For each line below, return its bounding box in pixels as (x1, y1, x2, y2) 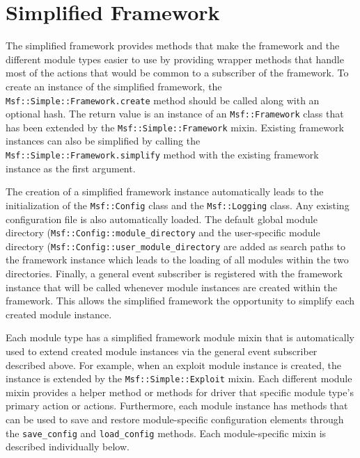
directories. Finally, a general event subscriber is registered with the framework (6, 266, 343, 281)
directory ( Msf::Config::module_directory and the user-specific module (6, 225, 320, 240)
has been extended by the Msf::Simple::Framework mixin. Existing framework (6, 120, 344, 134)
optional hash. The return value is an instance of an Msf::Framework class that (6, 106, 344, 121)
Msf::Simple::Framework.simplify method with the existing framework (6, 147, 319, 162)
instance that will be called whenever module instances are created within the (6, 279, 338, 294)
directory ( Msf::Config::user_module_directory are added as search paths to (6, 238, 346, 253)
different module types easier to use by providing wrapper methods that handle (6, 51, 344, 66)
